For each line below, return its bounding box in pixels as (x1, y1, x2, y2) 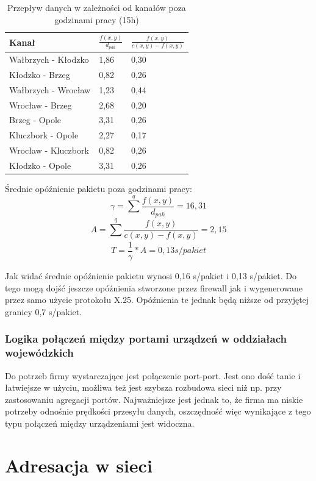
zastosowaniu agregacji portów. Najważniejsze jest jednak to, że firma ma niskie (5, 393, 303, 405)
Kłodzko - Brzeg (9, 68, 70, 80)
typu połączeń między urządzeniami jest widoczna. (5, 416, 195, 429)
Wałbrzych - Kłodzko (9, 52, 89, 65)
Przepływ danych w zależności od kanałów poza (7, 1, 186, 13)
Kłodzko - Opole (9, 159, 71, 171)
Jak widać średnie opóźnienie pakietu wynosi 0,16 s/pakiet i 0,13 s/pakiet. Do (5, 269, 296, 282)
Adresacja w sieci (5, 452, 153, 477)
